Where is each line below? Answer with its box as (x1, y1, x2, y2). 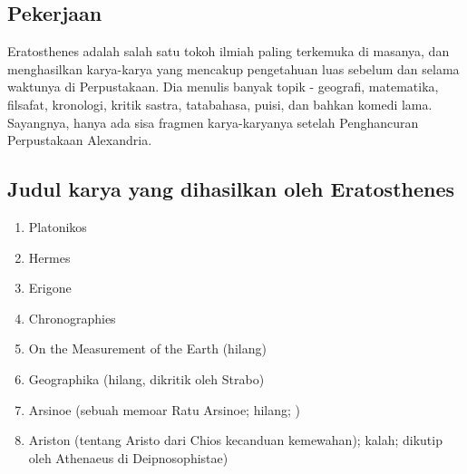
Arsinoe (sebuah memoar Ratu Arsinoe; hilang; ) (28, 400, 301, 419)
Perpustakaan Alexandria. (7, 131, 152, 150)
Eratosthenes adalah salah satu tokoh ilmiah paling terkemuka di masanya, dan (7, 42, 450, 61)
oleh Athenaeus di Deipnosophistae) (28, 448, 229, 467)
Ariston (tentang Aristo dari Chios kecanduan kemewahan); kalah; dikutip (28, 430, 443, 450)
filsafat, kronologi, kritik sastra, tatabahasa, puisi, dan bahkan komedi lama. (7, 94, 433, 113)
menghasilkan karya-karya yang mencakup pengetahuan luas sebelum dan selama (7, 59, 460, 78)
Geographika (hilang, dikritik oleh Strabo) (28, 369, 265, 388)
